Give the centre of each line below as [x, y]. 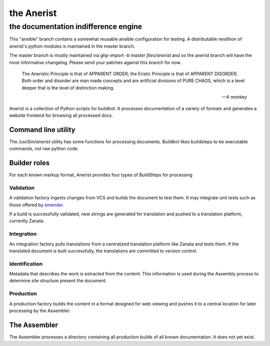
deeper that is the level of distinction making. [68, 88]
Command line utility [42, 129]
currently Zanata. [27, 221]
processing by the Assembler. [40, 311]
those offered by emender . [37, 205]
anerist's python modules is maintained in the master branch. [72, 46]
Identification [26, 264]
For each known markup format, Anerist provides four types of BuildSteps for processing [101, 175]
